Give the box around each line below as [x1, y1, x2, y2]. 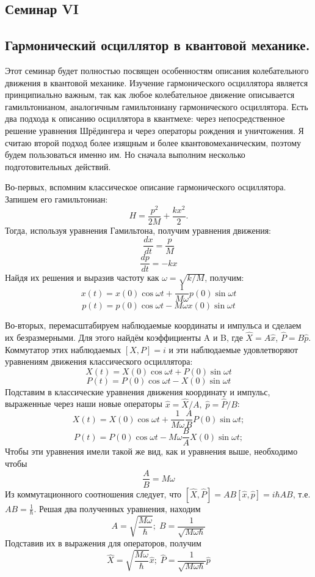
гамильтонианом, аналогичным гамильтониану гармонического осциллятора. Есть [5, 100, 308, 113]
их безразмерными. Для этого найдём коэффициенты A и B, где [5, 331, 243, 344]
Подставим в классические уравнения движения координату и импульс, [5, 385, 270, 398]
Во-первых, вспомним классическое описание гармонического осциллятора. [5, 181, 286, 193]
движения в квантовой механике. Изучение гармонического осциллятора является [5, 76, 308, 89]
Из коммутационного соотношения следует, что [5, 487, 182, 500]
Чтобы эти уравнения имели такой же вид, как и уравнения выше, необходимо [5, 445, 298, 458]
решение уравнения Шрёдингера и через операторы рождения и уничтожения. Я [5, 124, 304, 136]
